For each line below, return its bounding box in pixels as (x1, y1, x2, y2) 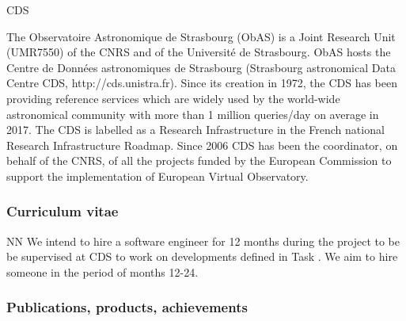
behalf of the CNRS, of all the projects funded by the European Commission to (6, 152, 392, 169)
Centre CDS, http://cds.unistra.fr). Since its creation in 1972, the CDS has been (6, 75, 397, 91)
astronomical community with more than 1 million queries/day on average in (6, 105, 379, 122)
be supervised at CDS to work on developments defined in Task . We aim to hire (6, 248, 398, 265)
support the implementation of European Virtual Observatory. (6, 167, 309, 184)
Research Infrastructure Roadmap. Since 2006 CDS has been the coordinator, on (6, 136, 398, 153)
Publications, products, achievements (6, 297, 248, 317)
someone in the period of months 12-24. (6, 263, 199, 280)
